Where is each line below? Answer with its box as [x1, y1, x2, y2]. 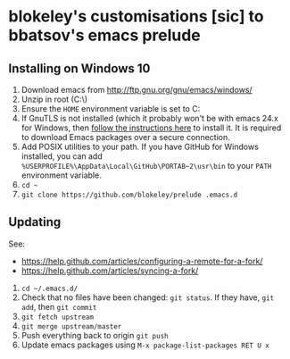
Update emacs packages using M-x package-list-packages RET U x [21, 339, 269, 350]
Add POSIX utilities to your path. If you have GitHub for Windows [21, 141, 260, 152]
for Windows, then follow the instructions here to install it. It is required [21, 122, 282, 133]
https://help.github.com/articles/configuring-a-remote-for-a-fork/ [21, 255, 263, 266]
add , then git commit [21, 301, 97, 312]
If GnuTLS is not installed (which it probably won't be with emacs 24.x [21, 113, 278, 123]
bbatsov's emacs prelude [8, 25, 202, 46]
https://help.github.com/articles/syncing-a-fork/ [21, 265, 199, 276]
